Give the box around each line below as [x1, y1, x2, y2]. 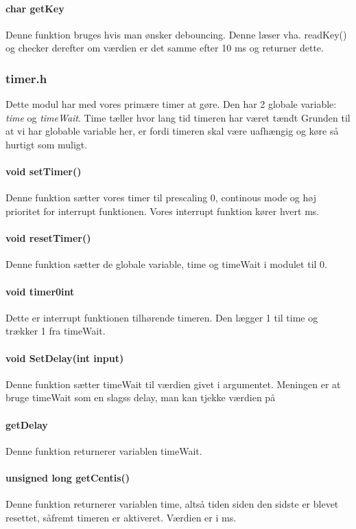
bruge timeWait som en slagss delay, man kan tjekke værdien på [5, 390, 276, 405]
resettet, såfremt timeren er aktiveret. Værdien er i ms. [5, 510, 237, 524]
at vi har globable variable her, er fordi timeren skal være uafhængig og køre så [5, 124, 339, 138]
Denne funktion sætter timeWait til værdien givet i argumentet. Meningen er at [5, 376, 341, 391]
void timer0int [5, 284, 75, 298]
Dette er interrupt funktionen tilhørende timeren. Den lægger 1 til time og [5, 310, 318, 324]
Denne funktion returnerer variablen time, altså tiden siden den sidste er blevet [5, 497, 339, 511]
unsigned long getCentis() [5, 470, 130, 484]
